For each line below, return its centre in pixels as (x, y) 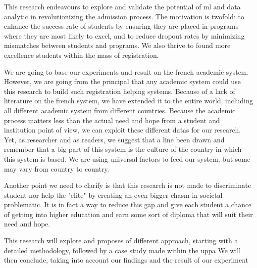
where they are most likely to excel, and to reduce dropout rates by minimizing (124, 35)
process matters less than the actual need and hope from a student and (112, 120)
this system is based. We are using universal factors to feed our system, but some (127, 158)
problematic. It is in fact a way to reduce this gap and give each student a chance (128, 204)
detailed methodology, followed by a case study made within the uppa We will (123, 250)
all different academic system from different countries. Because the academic (120, 110)
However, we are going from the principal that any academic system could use (122, 81)
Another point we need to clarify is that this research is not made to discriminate (128, 185)
